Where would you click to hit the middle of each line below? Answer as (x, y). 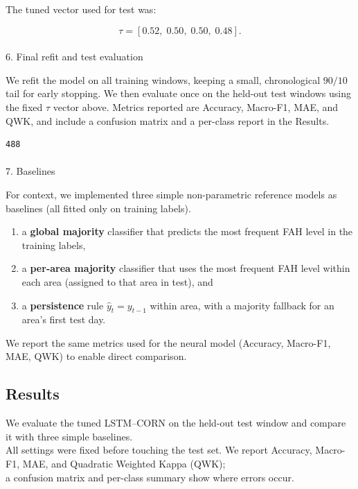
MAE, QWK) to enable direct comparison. (96, 356)
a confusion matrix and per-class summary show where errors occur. (150, 477)
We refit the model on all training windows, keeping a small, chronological (163, 79)
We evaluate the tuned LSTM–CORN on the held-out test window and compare (176, 423)
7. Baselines (30, 171)
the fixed (24, 106)
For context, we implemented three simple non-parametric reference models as (171, 194)
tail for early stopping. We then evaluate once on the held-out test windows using (178, 93)
